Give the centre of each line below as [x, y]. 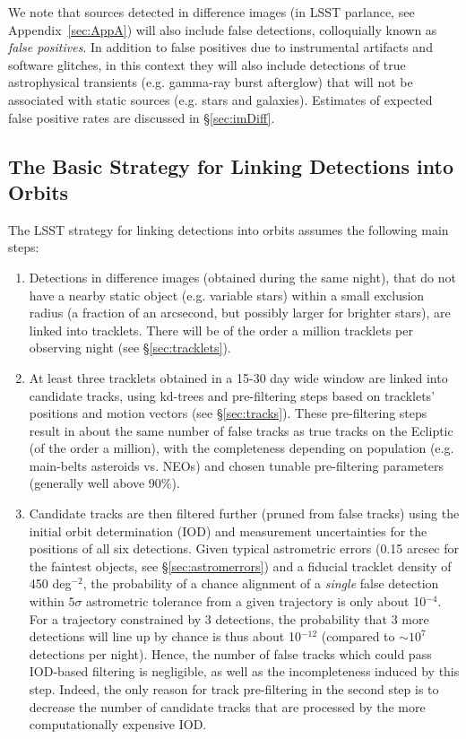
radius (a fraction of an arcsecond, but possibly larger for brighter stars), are [240, 313]
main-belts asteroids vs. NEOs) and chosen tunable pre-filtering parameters [236, 465]
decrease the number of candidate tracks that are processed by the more [227, 706]
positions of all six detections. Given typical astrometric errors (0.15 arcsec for [244, 548]
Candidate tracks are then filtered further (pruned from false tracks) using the [244, 513]
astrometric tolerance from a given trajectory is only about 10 [256, 601]
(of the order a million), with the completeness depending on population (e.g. [242, 448]
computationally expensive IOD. [118, 724]
